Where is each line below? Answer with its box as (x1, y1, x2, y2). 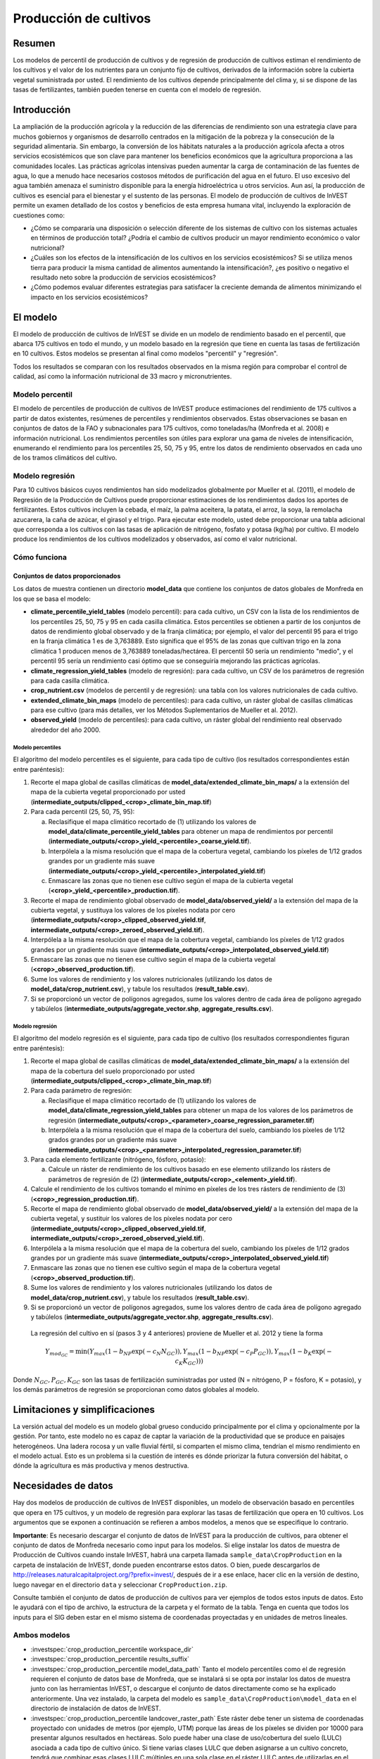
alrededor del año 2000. (30, 725, 101, 734)
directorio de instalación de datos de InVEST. (30, 1704, 161, 1713)
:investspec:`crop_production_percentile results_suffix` (30, 1655, 190, 1663)
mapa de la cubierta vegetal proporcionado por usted (30, 788, 186, 796)
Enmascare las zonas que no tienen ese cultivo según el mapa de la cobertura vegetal (30, 1264, 281, 1272)
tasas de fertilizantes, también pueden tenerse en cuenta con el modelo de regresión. (13, 85, 262, 94)
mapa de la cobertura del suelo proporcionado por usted (30, 1067, 195, 1075)
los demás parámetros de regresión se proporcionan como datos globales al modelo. (13, 1385, 260, 1394)
